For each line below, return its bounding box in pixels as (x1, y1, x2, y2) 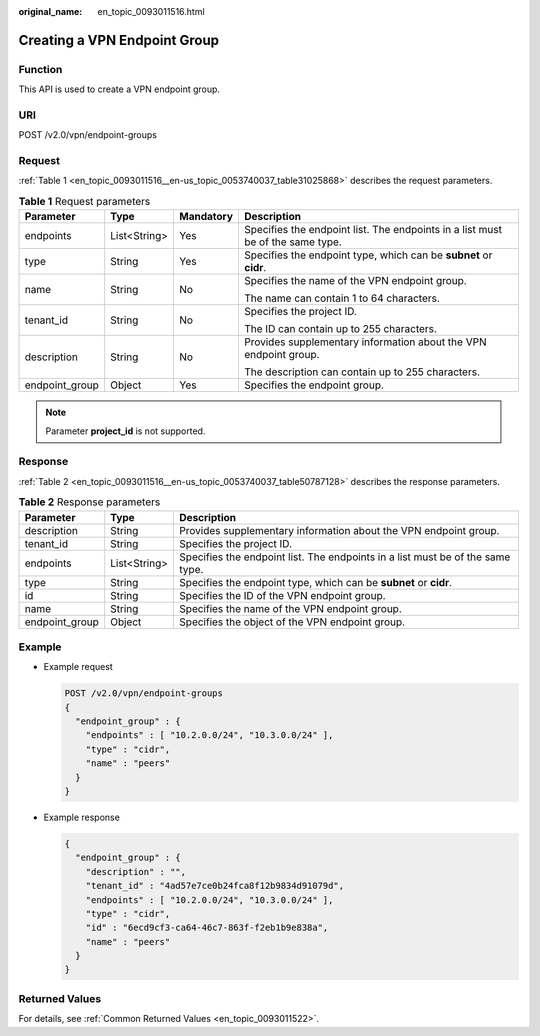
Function (18, 62, 63, 76)
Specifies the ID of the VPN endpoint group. (179, 588, 386, 602)
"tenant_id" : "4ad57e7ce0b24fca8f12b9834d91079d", (85, 880, 345, 892)
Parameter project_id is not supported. (45, 425, 206, 437)
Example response (43, 811, 120, 823)
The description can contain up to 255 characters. (243, 365, 480, 379)
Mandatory (179, 210, 234, 224)
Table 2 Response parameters (18, 495, 161, 509)
